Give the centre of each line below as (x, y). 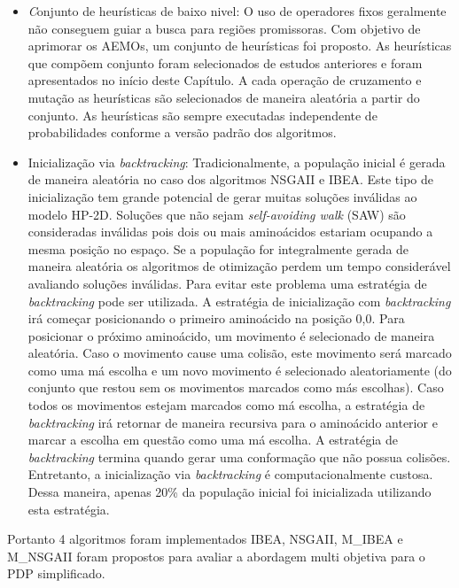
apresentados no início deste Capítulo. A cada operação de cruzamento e (225, 80)
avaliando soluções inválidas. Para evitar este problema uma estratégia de (227, 283)
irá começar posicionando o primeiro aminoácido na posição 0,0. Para (216, 318)
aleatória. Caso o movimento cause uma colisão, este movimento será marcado (240, 353)
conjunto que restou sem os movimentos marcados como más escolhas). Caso (236, 387)
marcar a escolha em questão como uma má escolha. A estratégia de (213, 440)
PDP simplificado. (56, 573)
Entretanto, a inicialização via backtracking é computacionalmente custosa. (230, 474)
